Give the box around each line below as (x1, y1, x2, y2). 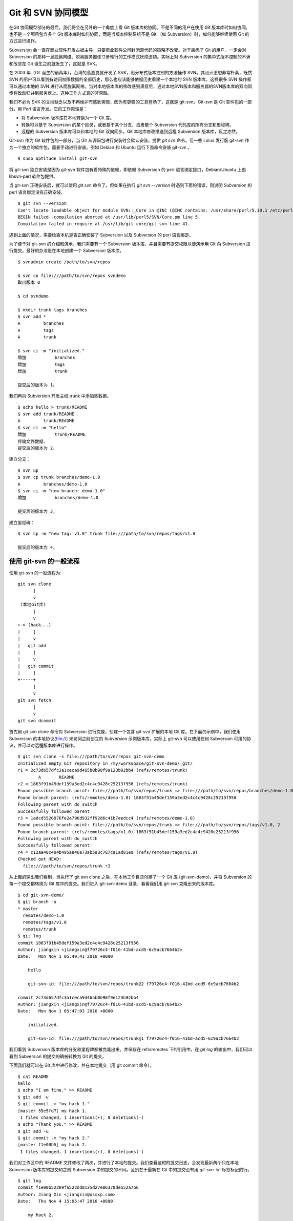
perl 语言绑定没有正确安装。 (9, 189, 65, 195)
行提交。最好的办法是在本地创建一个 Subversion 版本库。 (9, 248, 124, 253)
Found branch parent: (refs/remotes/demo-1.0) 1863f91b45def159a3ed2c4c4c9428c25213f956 (18, 795, 237, 800)
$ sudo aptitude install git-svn (18, 156, 98, 161)
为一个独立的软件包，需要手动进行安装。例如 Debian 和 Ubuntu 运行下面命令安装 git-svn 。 (9, 144, 192, 150)
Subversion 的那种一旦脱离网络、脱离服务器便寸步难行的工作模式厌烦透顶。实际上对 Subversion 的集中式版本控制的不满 (9, 54, 251, 60)
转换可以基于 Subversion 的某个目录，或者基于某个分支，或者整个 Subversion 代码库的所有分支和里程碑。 (21, 122, 234, 127)
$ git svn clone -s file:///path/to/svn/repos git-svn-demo (18, 754, 165, 759)
